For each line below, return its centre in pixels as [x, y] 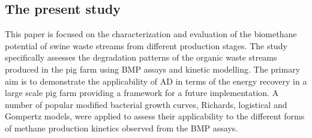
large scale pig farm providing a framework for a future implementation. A [142, 93]
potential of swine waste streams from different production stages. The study [146, 45]
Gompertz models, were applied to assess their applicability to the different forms [155, 116]
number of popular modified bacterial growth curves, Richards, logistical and [146, 104]
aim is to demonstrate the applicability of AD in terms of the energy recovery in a [156, 81]
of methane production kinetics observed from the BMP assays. [121, 127]
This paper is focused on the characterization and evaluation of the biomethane [151, 34]
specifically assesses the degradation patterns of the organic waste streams [141, 57]
